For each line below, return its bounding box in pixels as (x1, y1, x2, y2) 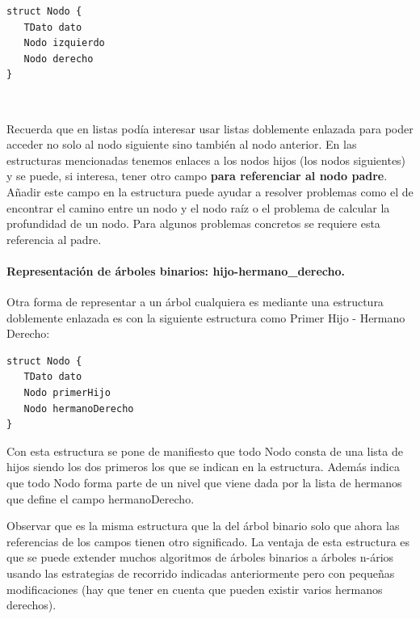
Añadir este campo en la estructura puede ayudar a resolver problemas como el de (6, 183, 414, 200)
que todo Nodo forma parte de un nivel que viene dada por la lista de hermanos (6, 474, 402, 491)
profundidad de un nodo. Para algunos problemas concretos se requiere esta (6, 215, 380, 232)
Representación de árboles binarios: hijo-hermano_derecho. (6, 262, 345, 279)
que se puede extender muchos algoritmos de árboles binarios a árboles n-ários (6, 549, 394, 566)
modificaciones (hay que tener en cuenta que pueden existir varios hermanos (6, 580, 383, 597)
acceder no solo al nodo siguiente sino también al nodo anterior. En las (6, 136, 357, 153)
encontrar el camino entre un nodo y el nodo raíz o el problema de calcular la (6, 199, 390, 216)
